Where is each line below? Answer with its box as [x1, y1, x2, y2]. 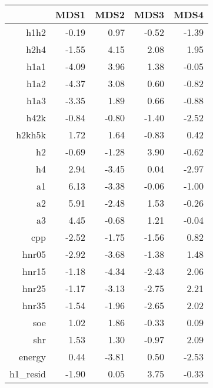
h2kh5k [16, 128, 46, 141]
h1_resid [9, 367, 46, 380]
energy [19, 350, 46, 363]
